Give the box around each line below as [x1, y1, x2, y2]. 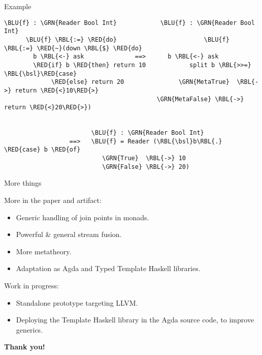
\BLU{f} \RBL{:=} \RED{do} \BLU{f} [25, 36, 230, 43]
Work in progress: [4, 280, 59, 290]
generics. [16, 324, 43, 335]
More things [4, 177, 42, 188]
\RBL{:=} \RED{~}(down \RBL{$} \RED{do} [4, 44, 143, 52]
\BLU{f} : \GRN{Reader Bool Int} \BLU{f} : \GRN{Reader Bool [4, 19, 255, 26]
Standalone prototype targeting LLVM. [16, 297, 138, 308]
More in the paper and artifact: [4, 195, 102, 205]
